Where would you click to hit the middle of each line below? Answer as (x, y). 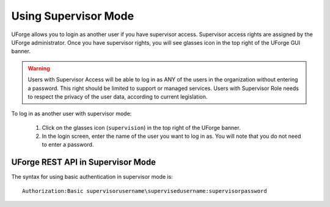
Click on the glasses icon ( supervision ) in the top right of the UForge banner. (141, 127)
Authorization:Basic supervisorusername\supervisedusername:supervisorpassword (145, 191)
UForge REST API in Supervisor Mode (83, 162)
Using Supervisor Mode (73, 16)
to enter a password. (68, 145)
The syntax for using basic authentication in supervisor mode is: (92, 177)
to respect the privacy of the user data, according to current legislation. (118, 96)
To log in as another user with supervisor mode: (71, 114)
